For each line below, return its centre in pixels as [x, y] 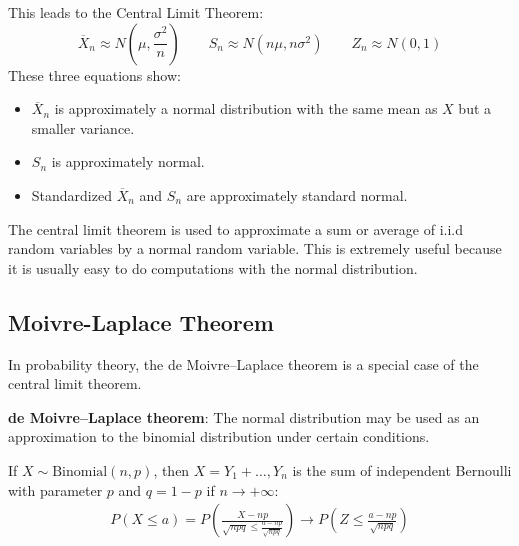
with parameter [55, 489]
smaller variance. [83, 127]
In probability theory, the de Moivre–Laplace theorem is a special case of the [243, 363]
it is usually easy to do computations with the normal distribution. [213, 267]
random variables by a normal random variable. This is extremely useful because [255, 248]
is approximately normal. [128, 161]
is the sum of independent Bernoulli [402, 469]
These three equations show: [94, 74]
